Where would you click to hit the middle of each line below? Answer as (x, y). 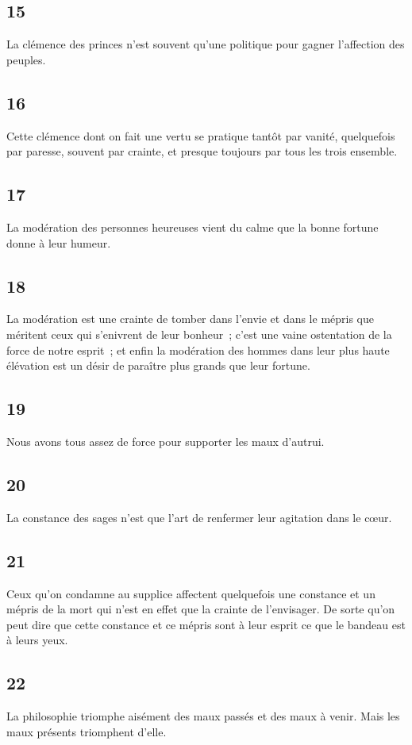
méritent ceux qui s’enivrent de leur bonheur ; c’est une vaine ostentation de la (199, 334)
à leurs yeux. (37, 640)
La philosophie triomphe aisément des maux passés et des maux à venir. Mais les (203, 716)
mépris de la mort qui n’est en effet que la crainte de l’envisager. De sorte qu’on (201, 609)
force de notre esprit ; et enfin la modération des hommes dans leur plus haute (198, 349)
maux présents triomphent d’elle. (87, 731)
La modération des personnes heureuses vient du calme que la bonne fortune (193, 227)
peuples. (26, 59)
